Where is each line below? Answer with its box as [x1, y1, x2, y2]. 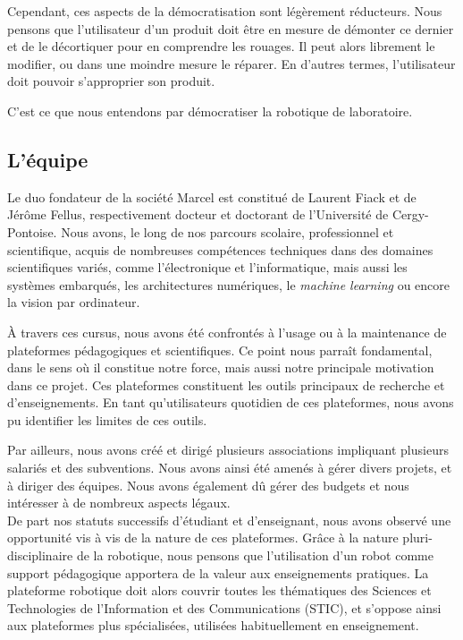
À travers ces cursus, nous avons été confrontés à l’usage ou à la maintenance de [7, 322, 447, 341]
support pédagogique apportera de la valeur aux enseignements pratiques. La [7, 563, 429, 582]
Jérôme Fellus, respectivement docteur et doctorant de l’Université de [7, 205, 389, 224]
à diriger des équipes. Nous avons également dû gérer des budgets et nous [7, 475, 409, 494]
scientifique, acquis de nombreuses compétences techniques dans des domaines [7, 240, 434, 259]
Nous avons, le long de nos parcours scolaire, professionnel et [61, 222, 394, 241]
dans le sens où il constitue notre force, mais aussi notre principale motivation [7, 358, 434, 377]
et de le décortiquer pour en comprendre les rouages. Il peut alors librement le [7, 37, 435, 55]
